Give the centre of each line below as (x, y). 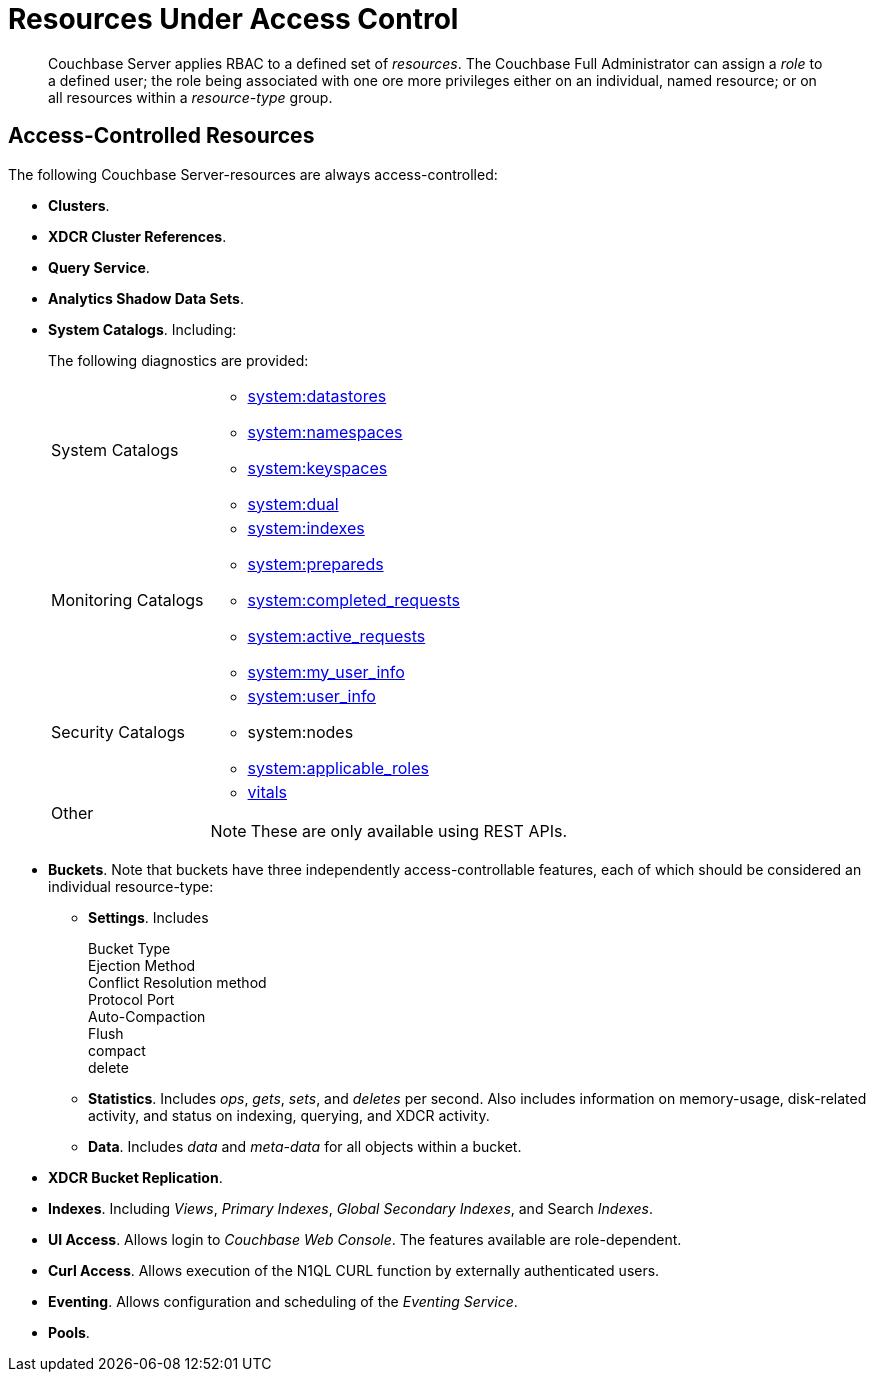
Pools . (69, 1332)
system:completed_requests (353, 599)
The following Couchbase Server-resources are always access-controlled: (253, 174)
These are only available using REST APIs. (409, 830)
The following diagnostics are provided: (178, 360)
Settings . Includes (148, 917)
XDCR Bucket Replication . (135, 1177)
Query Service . (99, 267)
